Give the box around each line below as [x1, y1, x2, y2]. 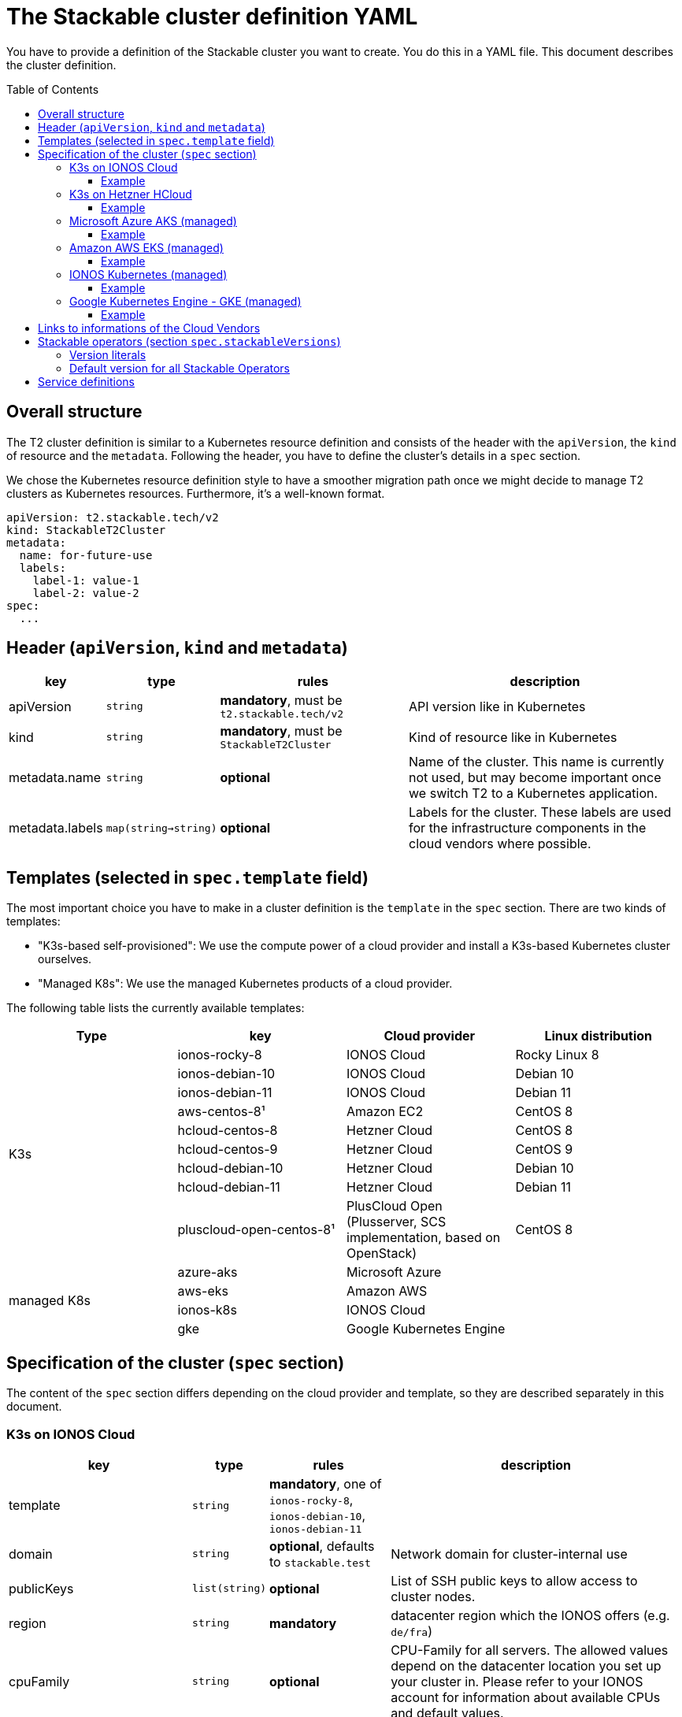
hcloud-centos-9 [177, 1141, 278, 1158]
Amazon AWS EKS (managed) [69, 240, 224, 254]
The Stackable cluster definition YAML [6, 3, 418, 30]
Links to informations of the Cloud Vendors [38, 321, 261, 335]
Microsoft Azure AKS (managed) [69, 213, 237, 228]
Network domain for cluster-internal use [391, 1545, 628, 1562]
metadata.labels [9, 820, 103, 836]
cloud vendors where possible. [409, 836, 591, 852]
